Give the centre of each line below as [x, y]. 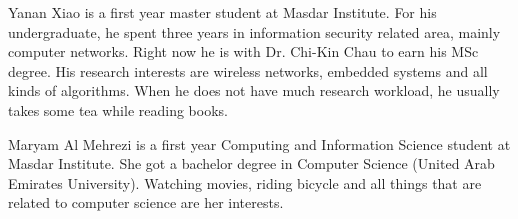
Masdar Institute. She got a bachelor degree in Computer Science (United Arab [251, 163]
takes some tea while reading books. [118, 109]
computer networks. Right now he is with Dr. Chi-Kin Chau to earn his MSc [243, 51]
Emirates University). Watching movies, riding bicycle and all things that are [245, 182]
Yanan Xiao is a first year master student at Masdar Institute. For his [222, 12]
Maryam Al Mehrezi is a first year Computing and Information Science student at [259, 143]
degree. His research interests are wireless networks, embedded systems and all [248, 70]
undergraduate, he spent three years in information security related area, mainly [254, 31]
